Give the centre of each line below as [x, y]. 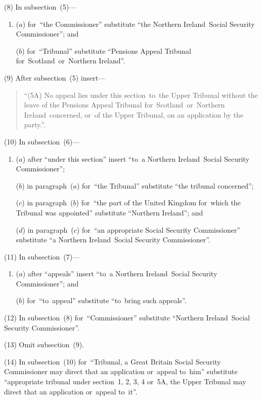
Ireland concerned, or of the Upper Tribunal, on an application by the [134, 114]
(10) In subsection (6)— [42, 141]
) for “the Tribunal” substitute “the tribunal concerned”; [165, 185]
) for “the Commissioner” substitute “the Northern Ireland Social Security [139, 24]
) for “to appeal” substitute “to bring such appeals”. [104, 300]
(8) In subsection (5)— [40, 7]
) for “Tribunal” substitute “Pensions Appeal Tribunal [107, 50]
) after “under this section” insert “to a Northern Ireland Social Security [136, 158]
